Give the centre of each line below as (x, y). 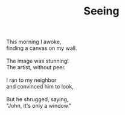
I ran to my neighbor (31, 80)
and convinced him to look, (40, 87)
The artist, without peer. (36, 67)
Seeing (101, 11)
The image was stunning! (38, 61)
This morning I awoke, (34, 42)
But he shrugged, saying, (37, 99)
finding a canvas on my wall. (42, 48)
